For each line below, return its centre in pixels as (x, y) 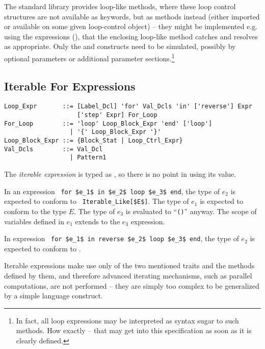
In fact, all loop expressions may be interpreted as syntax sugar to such (127, 320)
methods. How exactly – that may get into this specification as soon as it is (134, 330)
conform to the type (35, 211)
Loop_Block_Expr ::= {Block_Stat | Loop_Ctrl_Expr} (94, 141)
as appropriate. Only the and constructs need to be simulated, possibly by (120, 46)
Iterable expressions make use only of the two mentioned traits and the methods (129, 265)
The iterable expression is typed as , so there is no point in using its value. (120, 174)
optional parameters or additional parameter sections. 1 (89, 57)
